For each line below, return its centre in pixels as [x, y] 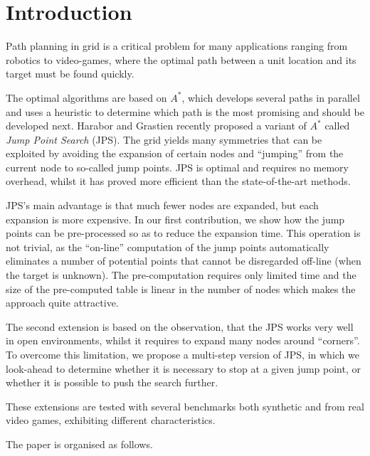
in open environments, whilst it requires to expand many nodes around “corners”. [183, 340]
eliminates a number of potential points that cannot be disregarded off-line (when [184, 261]
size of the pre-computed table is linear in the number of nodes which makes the [181, 288]
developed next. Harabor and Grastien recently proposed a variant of [156, 126]
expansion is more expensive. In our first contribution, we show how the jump [175, 219]
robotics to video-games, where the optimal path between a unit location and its [181, 59]
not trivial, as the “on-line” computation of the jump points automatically [168, 246]
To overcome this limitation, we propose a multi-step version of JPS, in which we [183, 354]
